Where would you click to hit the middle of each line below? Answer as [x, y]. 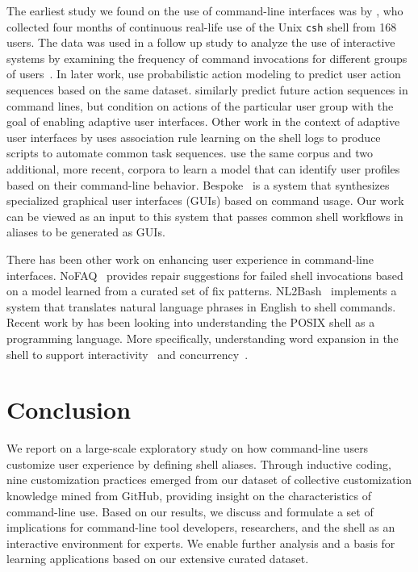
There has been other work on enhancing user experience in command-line [190, 259]
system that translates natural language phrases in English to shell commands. [201, 306]
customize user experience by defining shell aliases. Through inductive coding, [199, 463]
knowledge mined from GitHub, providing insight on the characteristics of [189, 496]
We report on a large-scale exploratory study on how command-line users [188, 448]
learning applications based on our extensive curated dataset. [158, 559]
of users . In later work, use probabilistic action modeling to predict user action [204, 74]
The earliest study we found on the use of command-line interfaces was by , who [205, 10]
